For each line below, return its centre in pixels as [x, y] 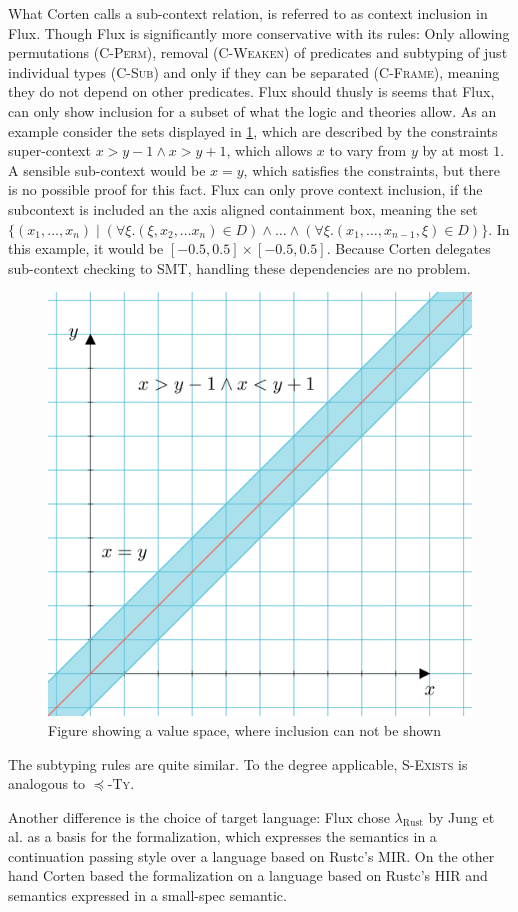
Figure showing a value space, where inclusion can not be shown [244, 729]
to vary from [368, 150]
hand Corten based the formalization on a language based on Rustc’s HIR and [248, 875]
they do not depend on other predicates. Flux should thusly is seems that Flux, [251, 91]
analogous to [47, 783]
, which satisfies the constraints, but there [371, 169]
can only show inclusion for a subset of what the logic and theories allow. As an [252, 110]
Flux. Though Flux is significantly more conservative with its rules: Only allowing [259, 32]
